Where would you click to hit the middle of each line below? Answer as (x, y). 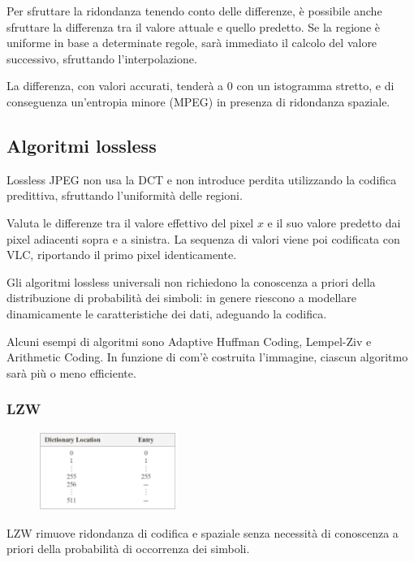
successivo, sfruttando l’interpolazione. (102, 58)
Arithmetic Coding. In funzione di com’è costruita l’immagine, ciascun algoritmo (207, 357)
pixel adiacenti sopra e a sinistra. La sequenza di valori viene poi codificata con (203, 238)
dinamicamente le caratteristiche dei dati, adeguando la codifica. (167, 313)
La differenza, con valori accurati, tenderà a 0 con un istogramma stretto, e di (201, 86)
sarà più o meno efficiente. (71, 372)
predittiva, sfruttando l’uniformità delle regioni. (125, 195)
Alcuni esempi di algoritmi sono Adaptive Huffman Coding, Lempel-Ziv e (189, 341)
